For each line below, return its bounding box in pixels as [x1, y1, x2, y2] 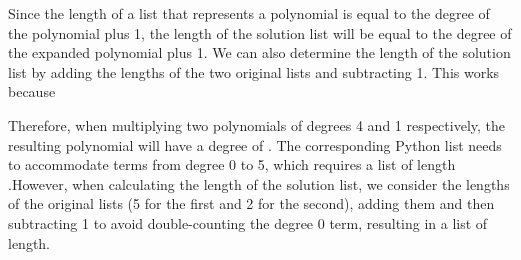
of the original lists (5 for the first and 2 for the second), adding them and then [8, 193, 495, 214]
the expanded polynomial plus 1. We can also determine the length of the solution [8, 42, 511, 63]
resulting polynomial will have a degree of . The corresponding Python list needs [8, 134, 502, 155]
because [8, 81, 56, 102]
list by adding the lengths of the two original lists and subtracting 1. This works [8, 61, 500, 82]
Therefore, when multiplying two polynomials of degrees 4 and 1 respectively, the [8, 114, 505, 135]
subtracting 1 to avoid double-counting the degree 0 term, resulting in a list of [8, 212, 488, 233]
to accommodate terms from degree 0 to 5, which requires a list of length [8, 154, 456, 175]
